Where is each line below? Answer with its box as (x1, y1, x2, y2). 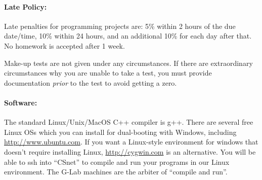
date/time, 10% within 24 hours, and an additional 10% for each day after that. (4, 30, 252, 41)
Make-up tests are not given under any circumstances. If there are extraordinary (4, 57, 253, 68)
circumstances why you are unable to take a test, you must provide (4, 67, 212, 78)
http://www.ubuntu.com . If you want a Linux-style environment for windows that (4, 136, 258, 147)
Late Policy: (4, 1, 47, 12)
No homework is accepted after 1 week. (4, 40, 125, 51)
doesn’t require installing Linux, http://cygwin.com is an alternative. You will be (4, 146, 256, 157)
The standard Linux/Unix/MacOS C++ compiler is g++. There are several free (4, 117, 253, 127)
